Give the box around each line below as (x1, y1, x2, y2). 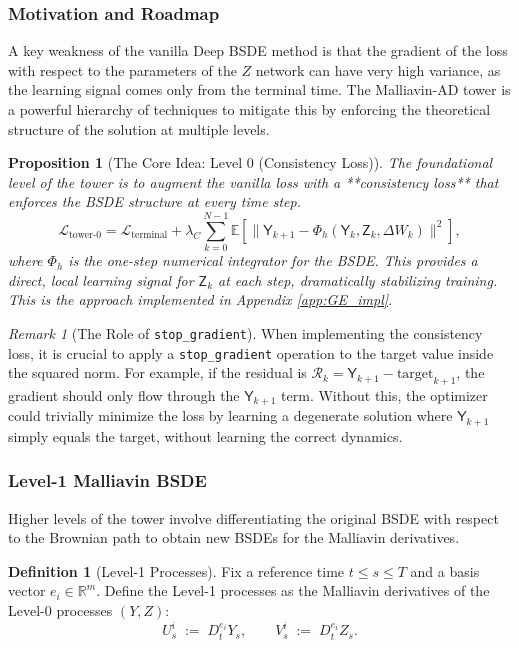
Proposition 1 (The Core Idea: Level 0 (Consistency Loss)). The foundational (8, 152, 493, 173)
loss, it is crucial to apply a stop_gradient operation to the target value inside (8, 342, 494, 363)
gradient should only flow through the (8, 384, 240, 405)
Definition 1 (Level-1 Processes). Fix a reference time (8, 560, 345, 581)
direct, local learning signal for (8, 269, 194, 290)
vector (8, 580, 46, 601)
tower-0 (68, 230, 102, 241)
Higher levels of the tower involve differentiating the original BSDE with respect (8, 507, 499, 528)
